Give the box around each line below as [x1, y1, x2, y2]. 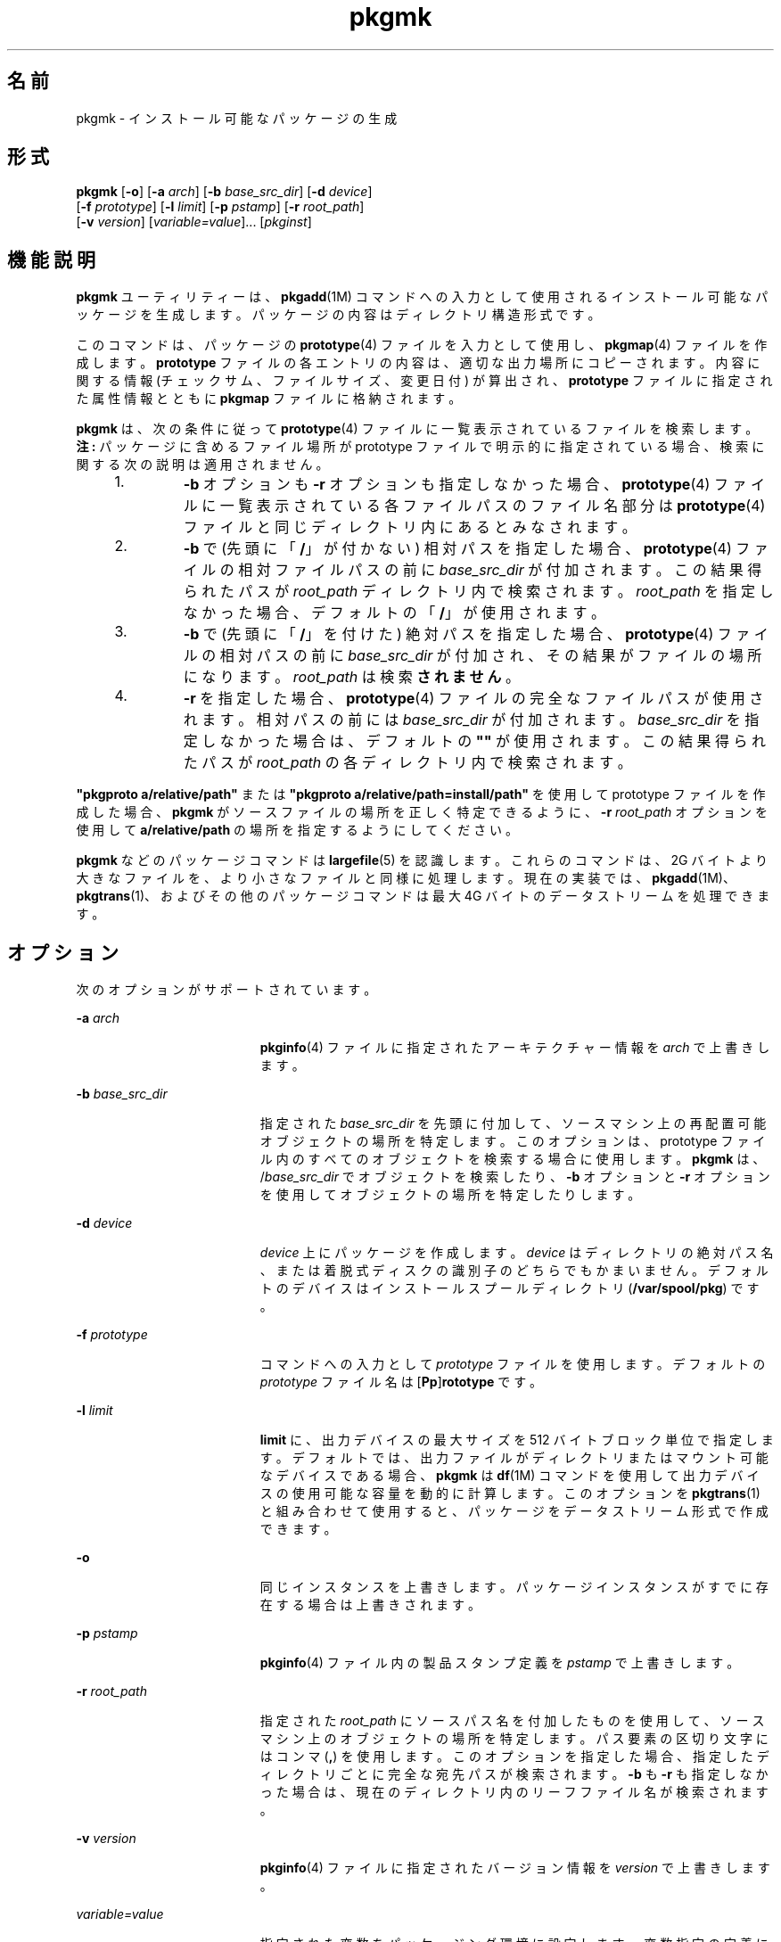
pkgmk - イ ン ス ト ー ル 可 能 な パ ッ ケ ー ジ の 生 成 [76, 110, 398, 126]
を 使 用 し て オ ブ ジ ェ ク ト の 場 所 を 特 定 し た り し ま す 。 [259, 1187, 641, 1203]
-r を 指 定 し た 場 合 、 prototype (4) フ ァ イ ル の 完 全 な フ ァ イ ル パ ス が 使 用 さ [183, 689, 764, 708]
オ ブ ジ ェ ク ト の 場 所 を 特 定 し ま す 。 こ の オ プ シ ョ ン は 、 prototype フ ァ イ [259, 1133, 766, 1149]
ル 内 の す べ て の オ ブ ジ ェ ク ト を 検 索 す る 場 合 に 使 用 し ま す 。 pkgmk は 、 [259, 1151, 766, 1167]
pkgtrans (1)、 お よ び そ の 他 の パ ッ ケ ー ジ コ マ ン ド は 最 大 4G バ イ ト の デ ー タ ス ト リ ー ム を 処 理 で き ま [76, 888, 770, 904]
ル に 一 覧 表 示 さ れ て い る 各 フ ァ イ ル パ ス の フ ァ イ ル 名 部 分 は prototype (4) [183, 497, 766, 515]
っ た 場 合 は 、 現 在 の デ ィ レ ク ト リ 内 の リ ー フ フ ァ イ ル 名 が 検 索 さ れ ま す [259, 1784, 769, 1800]
